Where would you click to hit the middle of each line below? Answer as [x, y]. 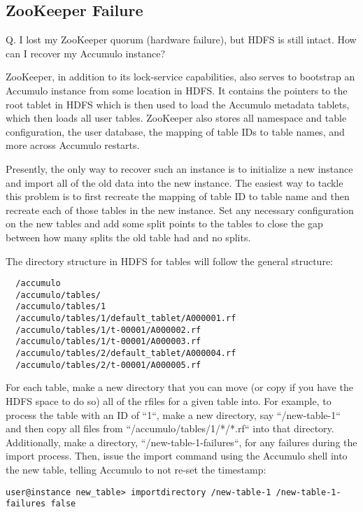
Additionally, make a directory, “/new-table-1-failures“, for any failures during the [181, 442]
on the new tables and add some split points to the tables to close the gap [164, 223]
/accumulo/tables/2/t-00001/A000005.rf [108, 365]
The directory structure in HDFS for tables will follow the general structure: [170, 261]
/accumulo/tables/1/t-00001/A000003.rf [108, 342]
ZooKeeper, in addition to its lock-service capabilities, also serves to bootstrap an [180, 77]
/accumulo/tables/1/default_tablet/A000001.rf [126, 319]
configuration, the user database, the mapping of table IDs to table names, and [175, 131]
